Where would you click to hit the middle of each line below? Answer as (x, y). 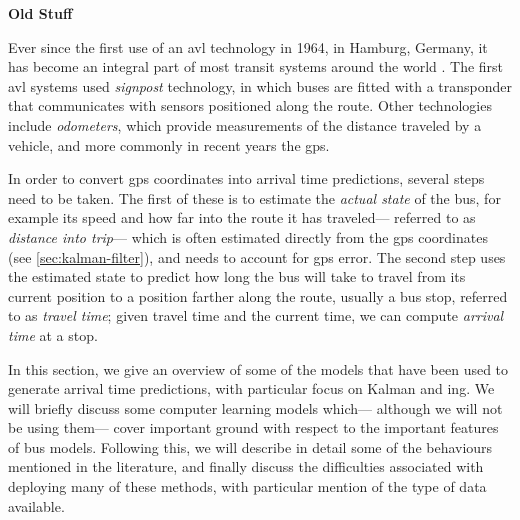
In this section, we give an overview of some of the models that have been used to (258, 368)
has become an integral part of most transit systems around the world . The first (256, 66)
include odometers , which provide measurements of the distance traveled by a (245, 124)
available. (36, 505)
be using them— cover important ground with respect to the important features (253, 427)
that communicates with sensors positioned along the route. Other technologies (250, 105)
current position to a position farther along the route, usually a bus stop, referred (258, 295)
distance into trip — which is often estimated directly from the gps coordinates (248, 236)
